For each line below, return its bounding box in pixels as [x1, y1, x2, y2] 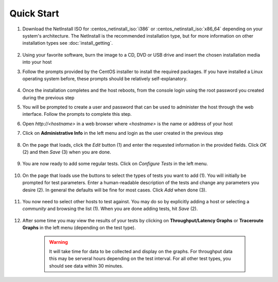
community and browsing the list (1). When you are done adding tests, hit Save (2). [22, 206, 198, 212]
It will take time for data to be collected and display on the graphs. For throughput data [49, 248, 233, 254]
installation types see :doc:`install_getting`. [22, 40, 113, 46]
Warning [49, 239, 68, 245]
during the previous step [22, 94, 75, 100]
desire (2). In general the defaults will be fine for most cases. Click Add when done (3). [22, 187, 207, 193]
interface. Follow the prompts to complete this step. [22, 111, 132, 117]
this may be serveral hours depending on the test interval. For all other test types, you [49, 255, 231, 262]
